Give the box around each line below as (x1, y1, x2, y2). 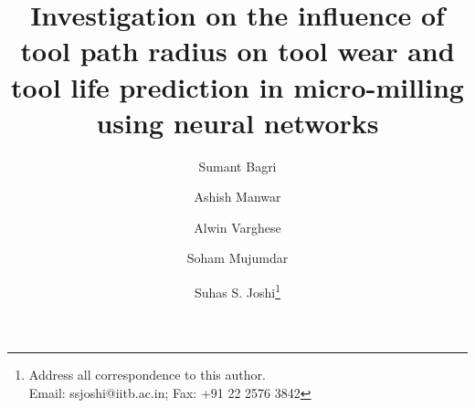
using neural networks (96, 103, 379, 141)
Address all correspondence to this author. (28, 365, 266, 384)
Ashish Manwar (194, 187, 281, 206)
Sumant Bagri (198, 156, 277, 175)
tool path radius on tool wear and (20, 32, 455, 69)
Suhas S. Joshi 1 (194, 280, 281, 301)
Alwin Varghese (194, 217, 281, 236)
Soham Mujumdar (186, 248, 289, 267)
